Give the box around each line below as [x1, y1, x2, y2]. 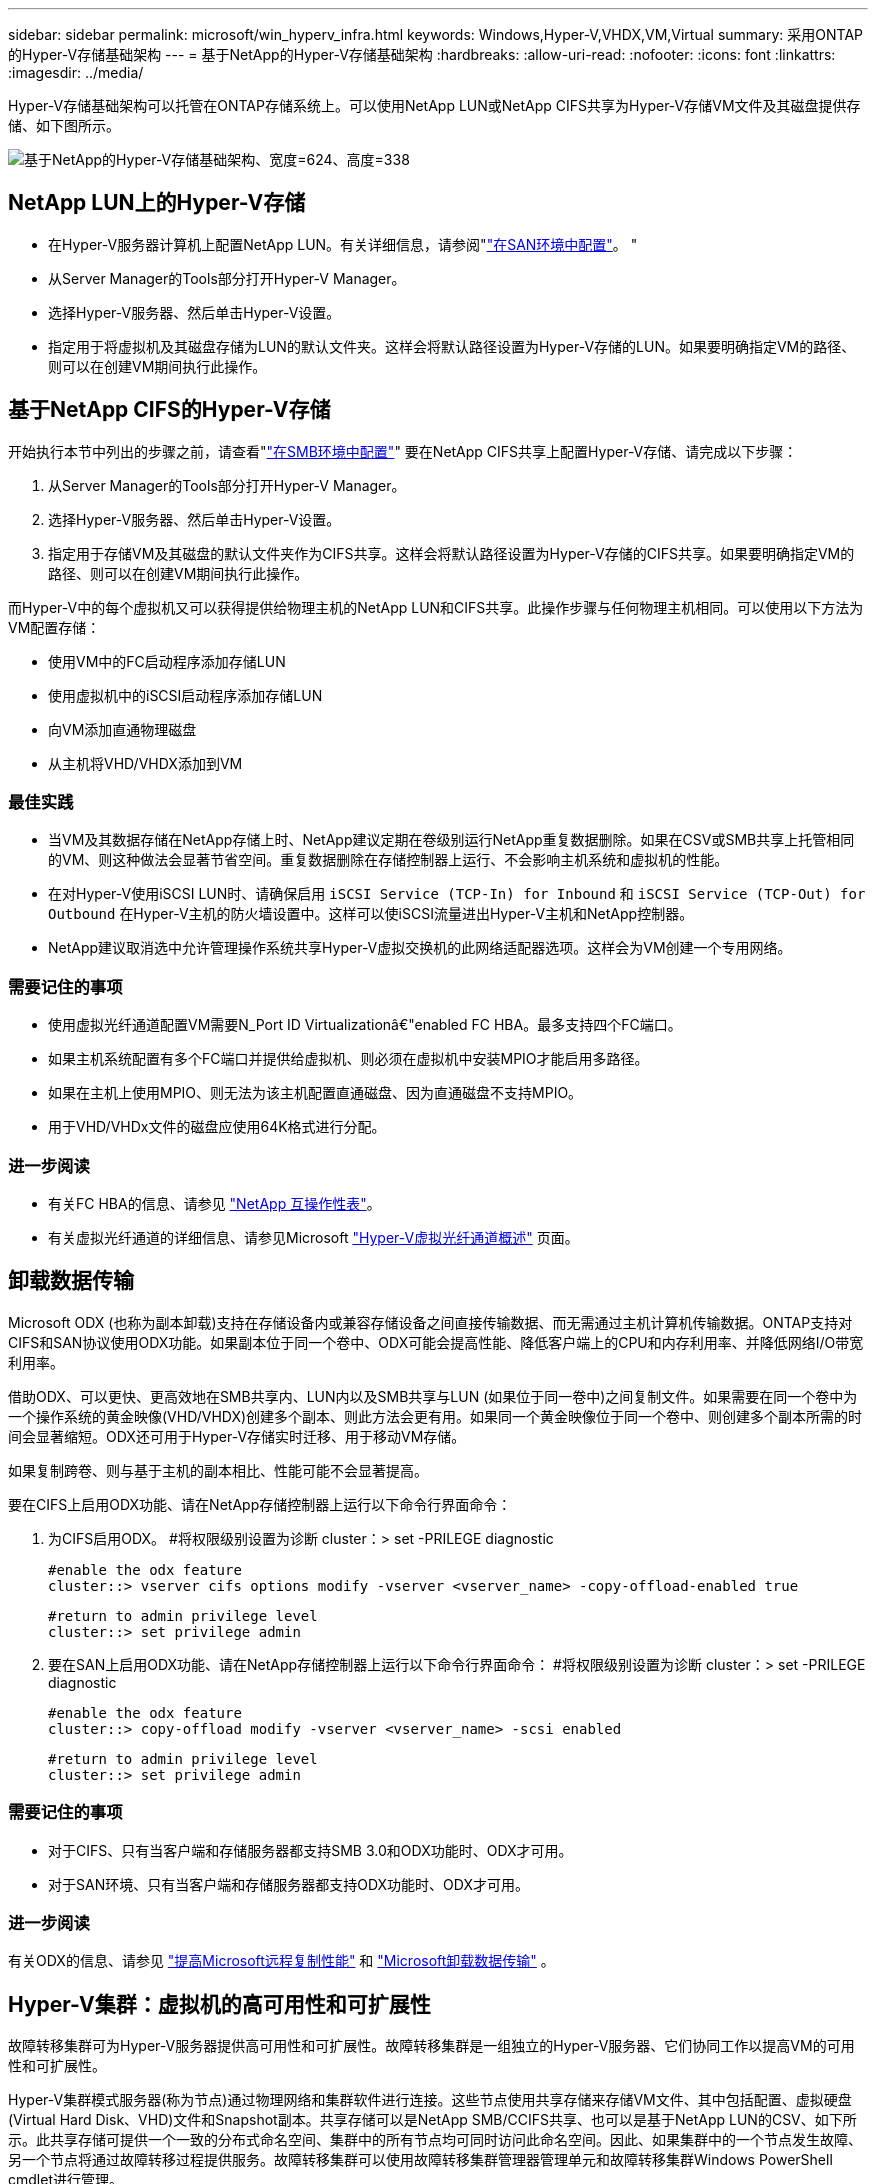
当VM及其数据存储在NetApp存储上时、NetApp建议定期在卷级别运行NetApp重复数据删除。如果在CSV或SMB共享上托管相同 [48, 831, 855, 849]
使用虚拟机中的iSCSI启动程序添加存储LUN [48, 686, 323, 704]
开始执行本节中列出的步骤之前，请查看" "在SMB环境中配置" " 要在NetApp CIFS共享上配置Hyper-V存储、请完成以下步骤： [8, 442, 798, 460]
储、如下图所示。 [8, 117, 120, 134]
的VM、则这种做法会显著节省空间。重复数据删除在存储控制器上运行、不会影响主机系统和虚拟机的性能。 [48, 851, 729, 869]
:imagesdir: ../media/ [8, 64, 144, 81]
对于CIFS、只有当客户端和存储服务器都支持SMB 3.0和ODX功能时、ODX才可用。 [48, 1841, 573, 1859]
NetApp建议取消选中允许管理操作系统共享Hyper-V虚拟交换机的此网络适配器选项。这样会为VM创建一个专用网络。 [48, 939, 792, 957]
